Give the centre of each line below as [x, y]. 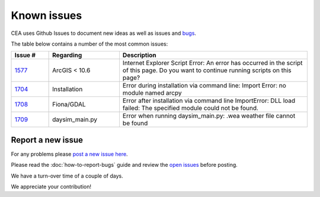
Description [139, 55]
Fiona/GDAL [69, 105]
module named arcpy [152, 93]
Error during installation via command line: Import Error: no [204, 86]
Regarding [67, 55]
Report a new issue [47, 140]
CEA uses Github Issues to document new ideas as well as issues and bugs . [104, 33]
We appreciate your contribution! [51, 187]
